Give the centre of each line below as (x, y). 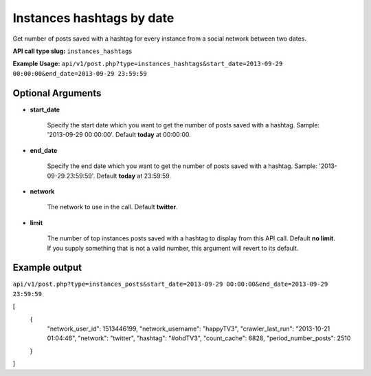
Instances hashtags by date (93, 18)
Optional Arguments (57, 93)
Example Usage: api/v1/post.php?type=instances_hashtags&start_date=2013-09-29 (148, 64)
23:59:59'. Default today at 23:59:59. (119, 176)
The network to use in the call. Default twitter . (112, 207)
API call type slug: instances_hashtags (73, 51)
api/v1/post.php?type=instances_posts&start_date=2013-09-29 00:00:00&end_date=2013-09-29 (170, 284)
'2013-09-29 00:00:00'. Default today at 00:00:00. (119, 135)
